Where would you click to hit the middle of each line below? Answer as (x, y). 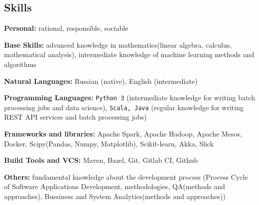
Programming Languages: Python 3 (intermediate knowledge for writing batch (129, 98)
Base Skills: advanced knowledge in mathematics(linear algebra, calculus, (118, 44)
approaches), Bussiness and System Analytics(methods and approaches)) (115, 196)
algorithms (20, 64)
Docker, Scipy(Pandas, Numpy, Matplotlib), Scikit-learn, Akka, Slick (109, 143)
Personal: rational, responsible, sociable (66, 28)
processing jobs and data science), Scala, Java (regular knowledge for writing (124, 107)
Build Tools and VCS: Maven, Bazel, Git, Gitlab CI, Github (101, 160)
